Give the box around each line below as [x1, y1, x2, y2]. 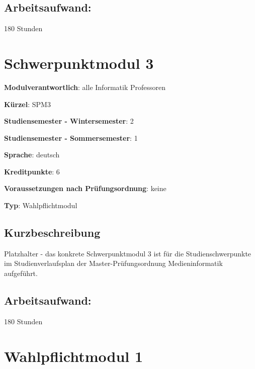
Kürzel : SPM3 [4, 99, 51, 109]
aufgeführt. [4, 268, 38, 279]
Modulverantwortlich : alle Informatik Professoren [4, 81, 165, 92]
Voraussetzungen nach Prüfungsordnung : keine [4, 183, 166, 194]
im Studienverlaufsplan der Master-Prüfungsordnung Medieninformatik [4, 258, 223, 268]
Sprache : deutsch [4, 149, 60, 160]
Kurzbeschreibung [4, 225, 101, 240]
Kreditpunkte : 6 [4, 166, 60, 176]
